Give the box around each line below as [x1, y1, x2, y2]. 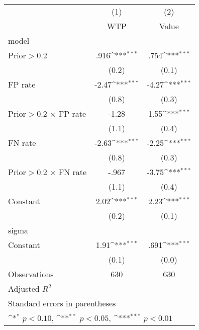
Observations [8, 268, 54, 280]
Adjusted [8, 283, 40, 294]
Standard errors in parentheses [8, 297, 116, 309]
